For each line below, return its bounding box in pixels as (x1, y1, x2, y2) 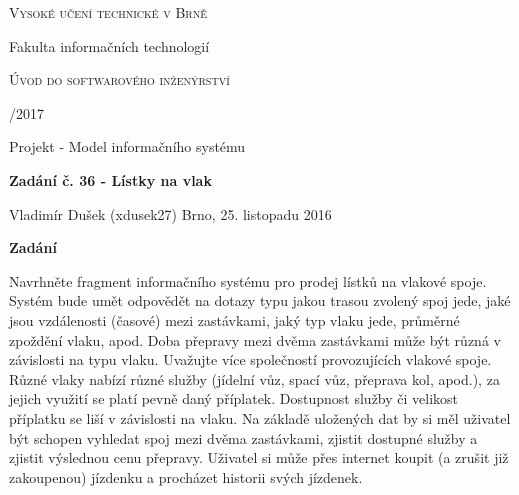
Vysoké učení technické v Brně (9, 2, 207, 22)
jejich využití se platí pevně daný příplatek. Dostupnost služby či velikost (9, 388, 459, 409)
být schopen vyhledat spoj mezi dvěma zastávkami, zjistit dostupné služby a (9, 427, 478, 448)
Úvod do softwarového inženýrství (9, 69, 230, 90)
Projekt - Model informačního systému (9, 136, 246, 157)
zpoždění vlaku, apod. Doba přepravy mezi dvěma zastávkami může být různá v (9, 329, 501, 350)
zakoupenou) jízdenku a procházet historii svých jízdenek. (9, 466, 363, 487)
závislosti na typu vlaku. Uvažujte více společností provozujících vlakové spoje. (9, 349, 492, 370)
